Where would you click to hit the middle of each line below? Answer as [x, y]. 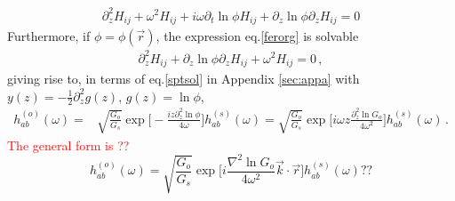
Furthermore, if [49, 35]
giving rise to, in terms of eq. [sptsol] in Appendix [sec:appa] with [184, 78]
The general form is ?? [68, 145]
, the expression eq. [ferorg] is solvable [257, 35]
